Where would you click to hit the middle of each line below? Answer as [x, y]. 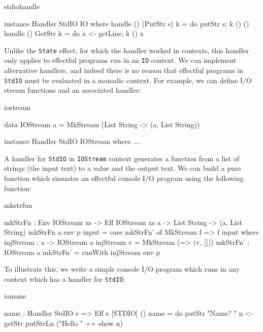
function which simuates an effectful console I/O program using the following [124, 178]
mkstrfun [18, 205]
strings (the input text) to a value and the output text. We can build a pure [123, 168]
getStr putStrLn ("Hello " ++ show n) [64, 323]
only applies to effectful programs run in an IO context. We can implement [120, 60]
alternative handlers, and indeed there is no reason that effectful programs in [124, 70]
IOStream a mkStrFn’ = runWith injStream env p [82, 252]
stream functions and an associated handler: [73, 90]
